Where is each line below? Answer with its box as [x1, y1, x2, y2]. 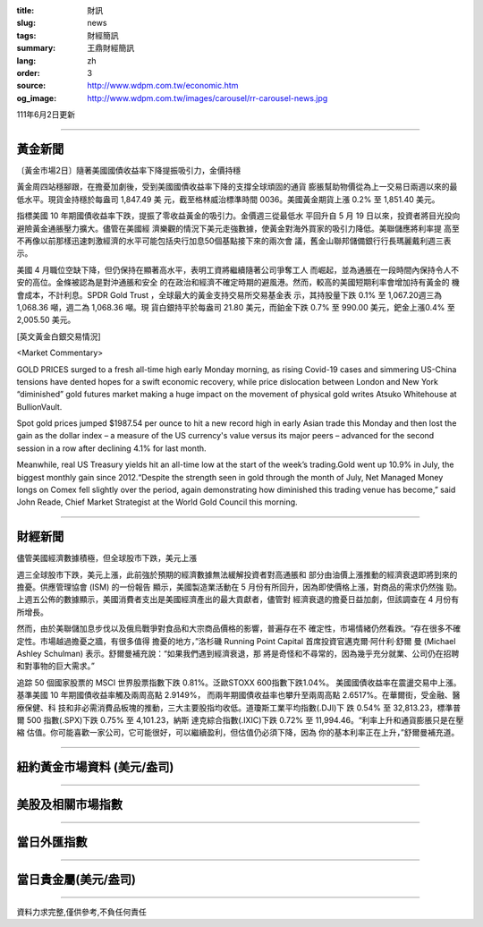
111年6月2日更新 [16, 109, 76, 120]
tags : [16, 30, 37, 40]
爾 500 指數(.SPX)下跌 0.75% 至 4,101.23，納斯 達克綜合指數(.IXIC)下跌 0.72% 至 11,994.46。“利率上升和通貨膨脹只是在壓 [16, 715, 464, 725]
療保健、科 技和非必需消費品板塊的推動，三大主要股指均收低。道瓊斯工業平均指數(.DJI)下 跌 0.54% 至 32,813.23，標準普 [16, 702, 462, 713]
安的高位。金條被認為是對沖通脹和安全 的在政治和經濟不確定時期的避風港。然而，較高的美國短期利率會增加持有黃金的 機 [16, 277, 460, 288]
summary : [16, 43, 56, 54]
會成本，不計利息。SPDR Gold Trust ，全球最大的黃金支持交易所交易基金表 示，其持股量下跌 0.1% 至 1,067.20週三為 [16, 289, 443, 300]
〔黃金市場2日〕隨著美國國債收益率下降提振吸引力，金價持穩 [16, 166, 241, 176]
